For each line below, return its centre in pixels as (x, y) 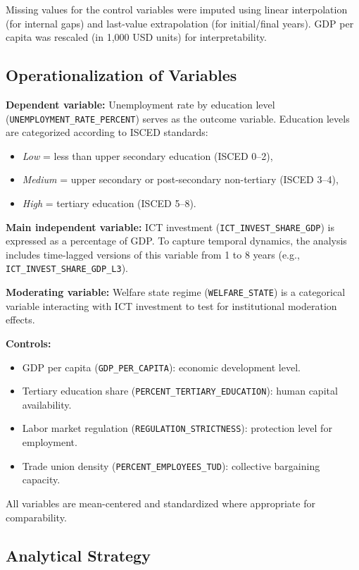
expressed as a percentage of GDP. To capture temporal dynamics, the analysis (176, 241)
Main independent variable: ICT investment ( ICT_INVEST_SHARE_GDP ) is (170, 227)
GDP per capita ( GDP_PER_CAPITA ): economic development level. (161, 367)
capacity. (41, 479)
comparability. (36, 517)
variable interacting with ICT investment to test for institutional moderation (171, 305)
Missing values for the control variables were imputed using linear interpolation (177, 9)
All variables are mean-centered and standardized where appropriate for (160, 503)
